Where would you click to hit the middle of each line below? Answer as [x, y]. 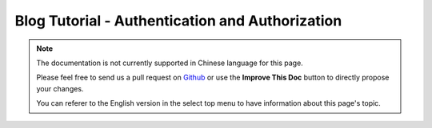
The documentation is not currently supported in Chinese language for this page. [170, 63]
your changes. [60, 88]
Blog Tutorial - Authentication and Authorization [178, 21]
